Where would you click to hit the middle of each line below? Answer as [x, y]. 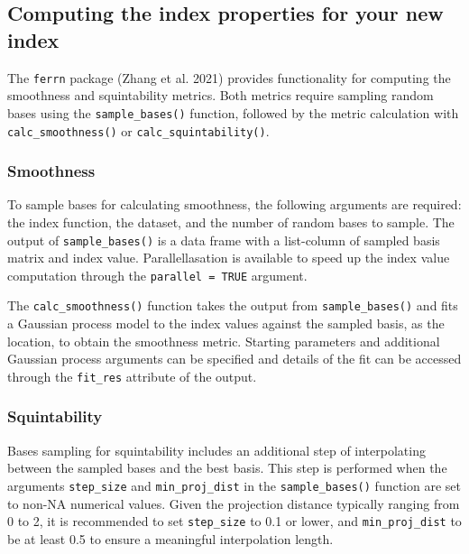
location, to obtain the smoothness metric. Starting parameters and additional [224, 341]
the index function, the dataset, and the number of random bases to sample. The [231, 222]
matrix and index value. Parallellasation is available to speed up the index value [229, 258]
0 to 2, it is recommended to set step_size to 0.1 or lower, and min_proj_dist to [234, 521]
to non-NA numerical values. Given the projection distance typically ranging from [234, 503]
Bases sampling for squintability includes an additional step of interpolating [216, 450]
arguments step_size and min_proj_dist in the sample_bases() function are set [234, 485]
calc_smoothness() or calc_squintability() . [138, 130]
